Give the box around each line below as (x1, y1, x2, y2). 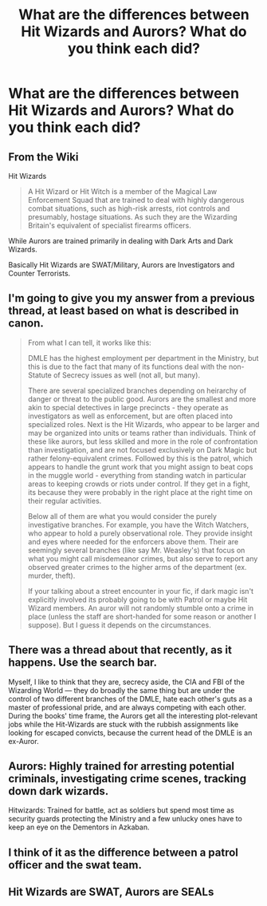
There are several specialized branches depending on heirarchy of (27, 386, 247, 395)
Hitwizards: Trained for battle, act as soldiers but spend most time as (8, 805, 235, 815)
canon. (8, 317, 44, 330)
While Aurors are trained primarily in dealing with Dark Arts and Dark (8, 236, 234, 245)
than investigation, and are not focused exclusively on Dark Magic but (27, 445, 257, 454)
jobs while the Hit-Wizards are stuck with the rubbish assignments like (8, 719, 239, 729)
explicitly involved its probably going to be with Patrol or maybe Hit (27, 595, 248, 604)
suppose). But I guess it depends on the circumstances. (27, 620, 211, 630)
